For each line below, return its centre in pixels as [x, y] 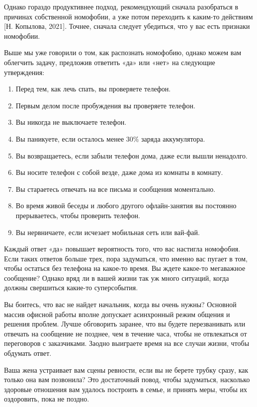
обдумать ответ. [28, 353]
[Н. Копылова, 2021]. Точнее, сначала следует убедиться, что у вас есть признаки [127, 26]
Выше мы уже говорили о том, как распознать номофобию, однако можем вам [123, 52]
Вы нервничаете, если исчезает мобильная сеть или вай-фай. [108, 232]
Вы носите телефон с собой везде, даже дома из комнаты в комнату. [119, 172]
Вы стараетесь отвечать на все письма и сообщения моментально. [116, 189]
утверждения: [24, 72]
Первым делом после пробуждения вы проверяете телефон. [105, 105]
